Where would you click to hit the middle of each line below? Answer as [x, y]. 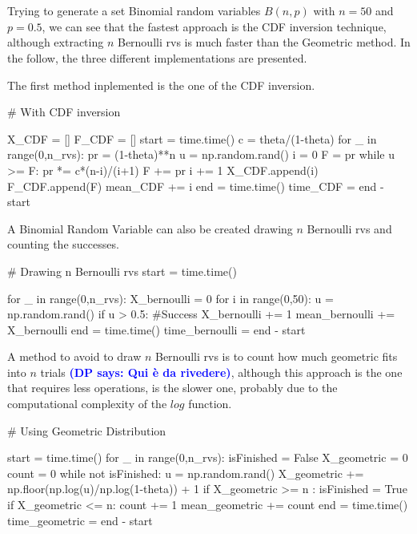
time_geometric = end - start [80, 520]
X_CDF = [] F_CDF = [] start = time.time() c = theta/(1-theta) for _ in [192, 138]
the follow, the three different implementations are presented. [157, 57]
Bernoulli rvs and [349, 228]
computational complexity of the [87, 404]
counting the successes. [63, 244]
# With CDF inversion [64, 112]
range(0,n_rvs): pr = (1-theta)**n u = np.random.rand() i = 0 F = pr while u [201, 154]
